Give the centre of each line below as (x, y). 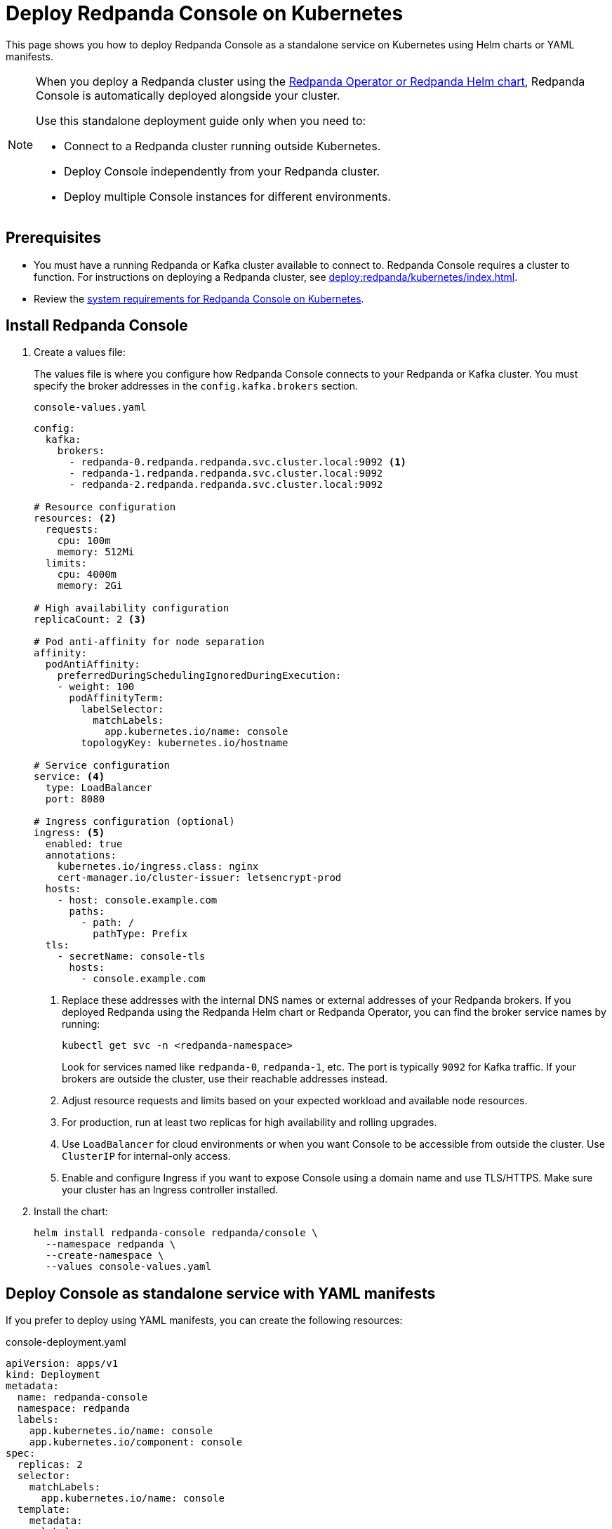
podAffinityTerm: (117, 698)
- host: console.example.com (137, 900)
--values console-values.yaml (128, 1267)
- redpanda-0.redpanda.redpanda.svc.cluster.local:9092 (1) (238, 462)
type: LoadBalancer (99, 788)
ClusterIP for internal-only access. (146, 1156)
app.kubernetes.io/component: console (136, 1442)
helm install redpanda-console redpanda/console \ (176, 1233)
